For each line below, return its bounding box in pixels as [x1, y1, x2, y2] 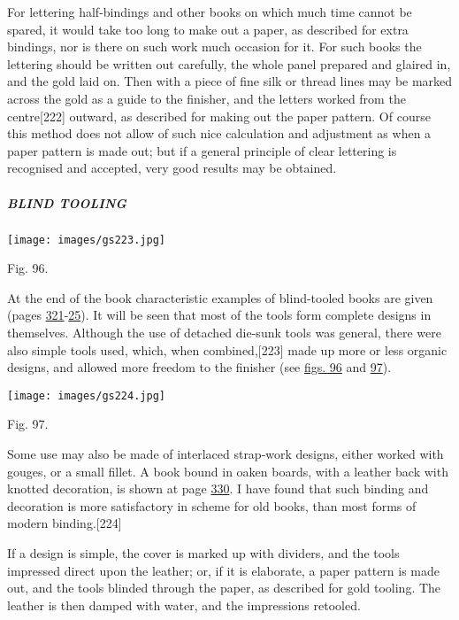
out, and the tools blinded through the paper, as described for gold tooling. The [7, 578, 441, 597]
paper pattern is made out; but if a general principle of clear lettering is [7, 141, 397, 159]
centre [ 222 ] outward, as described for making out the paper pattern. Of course [7, 106, 431, 125]
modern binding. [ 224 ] [7, 514, 122, 532]
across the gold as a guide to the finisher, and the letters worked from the [7, 89, 406, 107]
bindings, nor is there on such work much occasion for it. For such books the [7, 37, 422, 56]
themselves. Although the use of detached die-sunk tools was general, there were [7, 322, 441, 341]
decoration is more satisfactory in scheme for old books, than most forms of [7, 496, 417, 515]
